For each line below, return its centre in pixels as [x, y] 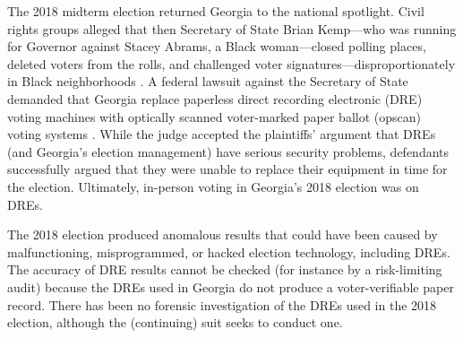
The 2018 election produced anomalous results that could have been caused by [223, 234]
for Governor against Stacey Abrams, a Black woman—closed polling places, [217, 46]
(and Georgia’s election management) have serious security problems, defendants [228, 151]
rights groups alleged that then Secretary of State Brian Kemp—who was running [232, 28]
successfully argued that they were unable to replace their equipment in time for [227, 169]
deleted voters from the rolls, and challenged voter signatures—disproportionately [231, 63]
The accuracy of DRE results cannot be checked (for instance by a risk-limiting [225, 269]
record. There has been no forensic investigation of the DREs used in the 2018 [222, 304]
